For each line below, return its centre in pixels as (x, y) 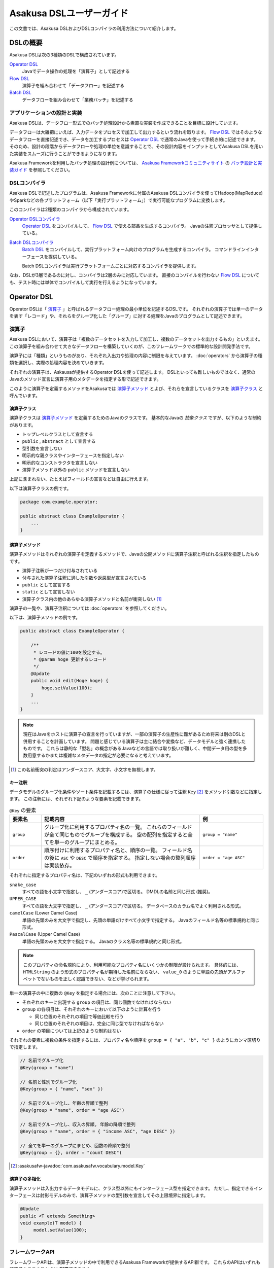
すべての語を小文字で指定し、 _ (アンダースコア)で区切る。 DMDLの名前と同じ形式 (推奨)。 (117, 892)
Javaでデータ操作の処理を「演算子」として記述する (76, 72)
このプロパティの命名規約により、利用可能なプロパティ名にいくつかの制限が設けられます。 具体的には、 (132, 965)
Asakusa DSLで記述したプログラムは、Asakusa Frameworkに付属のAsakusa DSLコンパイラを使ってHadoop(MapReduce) (136, 193)
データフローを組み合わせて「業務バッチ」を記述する (78, 99)
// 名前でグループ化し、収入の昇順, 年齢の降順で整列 (78, 1124)
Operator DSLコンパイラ (35, 219)
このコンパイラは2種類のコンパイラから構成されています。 (71, 209)
